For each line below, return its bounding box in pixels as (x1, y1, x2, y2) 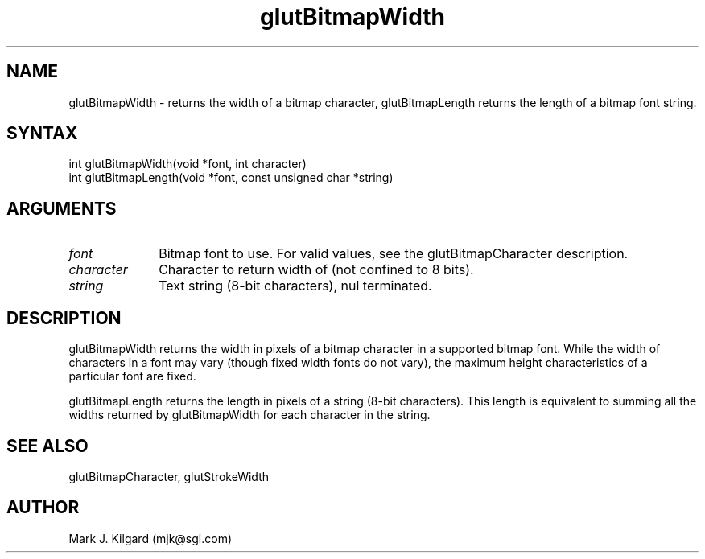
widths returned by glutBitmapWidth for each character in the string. (68, 408, 431, 422)
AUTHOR (6, 497, 80, 518)
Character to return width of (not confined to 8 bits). (159, 261, 474, 278)
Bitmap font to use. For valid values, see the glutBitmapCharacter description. (159, 245, 629, 262)
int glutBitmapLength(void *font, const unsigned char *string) (68, 171, 394, 185)
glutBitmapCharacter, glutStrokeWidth (68, 469, 269, 483)
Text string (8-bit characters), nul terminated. (159, 277, 432, 294)
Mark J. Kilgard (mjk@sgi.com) (68, 531, 233, 545)
